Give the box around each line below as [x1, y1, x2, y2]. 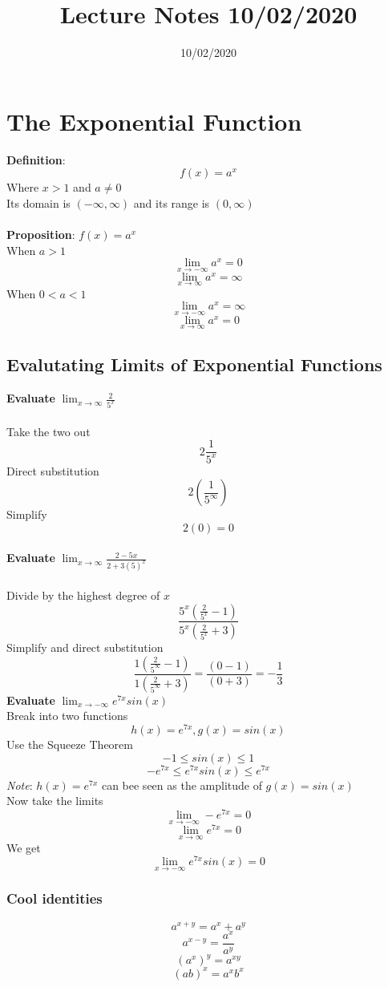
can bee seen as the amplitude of [101, 776, 262, 793]
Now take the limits [6, 792, 103, 809]
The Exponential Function [6, 104, 302, 137]
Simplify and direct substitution [6, 639, 164, 656]
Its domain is [6, 194, 71, 211]
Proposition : [6, 226, 75, 243]
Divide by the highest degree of [6, 586, 160, 603]
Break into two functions [6, 707, 128, 724]
